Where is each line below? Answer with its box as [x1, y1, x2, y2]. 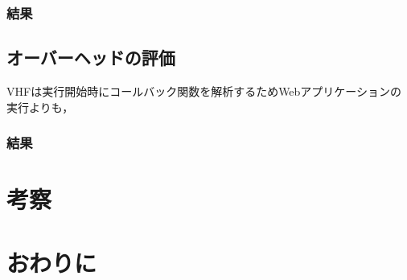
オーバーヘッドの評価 [6, 45, 175, 70]
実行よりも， [6, 98, 74, 115]
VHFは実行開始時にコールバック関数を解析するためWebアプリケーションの [6, 83, 402, 100]
